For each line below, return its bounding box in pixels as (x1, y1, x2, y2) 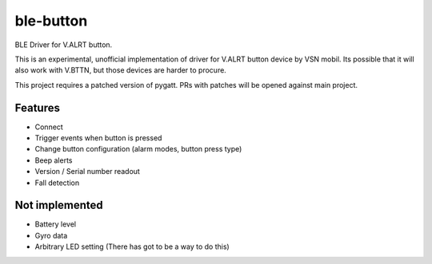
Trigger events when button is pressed (34, 133, 162, 143)
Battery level (34, 219, 76, 229)
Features (14, 100, 60, 115)
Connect (34, 122, 63, 132)
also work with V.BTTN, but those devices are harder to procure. (14, 65, 227, 75)
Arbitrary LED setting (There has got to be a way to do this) (34, 242, 230, 251)
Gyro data (34, 231, 68, 240)
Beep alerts (34, 156, 73, 165)
